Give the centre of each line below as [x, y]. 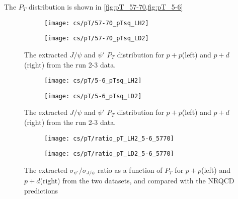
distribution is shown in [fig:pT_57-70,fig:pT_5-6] [106, 7]
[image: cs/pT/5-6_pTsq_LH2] [93, 81]
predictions [41, 190]
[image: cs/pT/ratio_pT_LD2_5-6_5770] [109, 154]
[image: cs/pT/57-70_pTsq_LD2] [97, 39]
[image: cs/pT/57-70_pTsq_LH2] [97, 23]
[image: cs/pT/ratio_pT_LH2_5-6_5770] [109, 138]
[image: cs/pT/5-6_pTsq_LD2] [93, 96]
